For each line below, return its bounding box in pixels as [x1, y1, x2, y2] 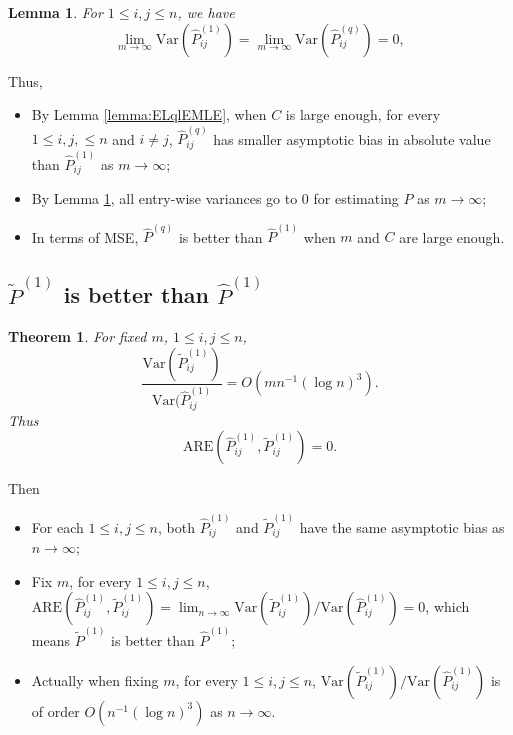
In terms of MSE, [31, 226, 139, 247]
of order [31, 700, 80, 721]
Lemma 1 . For [8, 2, 103, 22]
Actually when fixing [31, 669, 159, 690]
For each [31, 516, 84, 537]
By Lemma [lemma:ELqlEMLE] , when [31, 104, 267, 125]
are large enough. [399, 226, 505, 247]
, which [425, 596, 470, 617]
